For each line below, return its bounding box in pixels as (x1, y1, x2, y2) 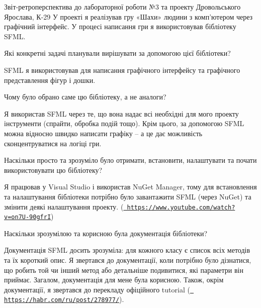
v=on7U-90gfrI (4, 214, 51, 221)
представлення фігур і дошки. (4, 74, 96, 85)
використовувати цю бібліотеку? (4, 164, 103, 175)
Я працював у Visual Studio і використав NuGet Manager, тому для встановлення (4, 181, 257, 192)
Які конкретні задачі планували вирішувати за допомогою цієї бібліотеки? (4, 48, 231, 58)
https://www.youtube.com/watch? (127, 203, 235, 211)
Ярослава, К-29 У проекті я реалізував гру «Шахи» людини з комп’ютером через (4, 11, 253, 22)
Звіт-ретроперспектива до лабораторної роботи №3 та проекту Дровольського (4, 2, 241, 12)
